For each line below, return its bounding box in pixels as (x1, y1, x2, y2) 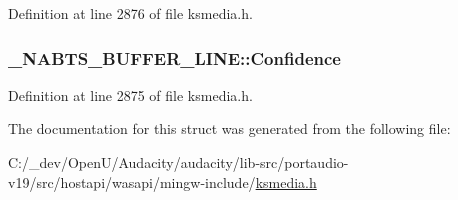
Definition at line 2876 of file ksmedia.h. (8, 3, 253, 23)
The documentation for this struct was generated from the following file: (8, 118, 451, 139)
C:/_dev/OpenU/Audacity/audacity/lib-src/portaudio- (8, 152, 349, 172)
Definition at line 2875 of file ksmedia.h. (8, 84, 253, 105)
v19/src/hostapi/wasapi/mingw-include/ (8, 171, 256, 192)
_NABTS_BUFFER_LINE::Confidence (8, 45, 341, 70)
